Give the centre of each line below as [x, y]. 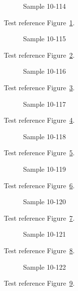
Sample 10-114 [45, 6]
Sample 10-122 [45, 267]
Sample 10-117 [45, 104]
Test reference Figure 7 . [39, 218]
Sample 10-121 [45, 234]
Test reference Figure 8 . [39, 250]
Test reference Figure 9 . [39, 283]
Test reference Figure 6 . [39, 185]
